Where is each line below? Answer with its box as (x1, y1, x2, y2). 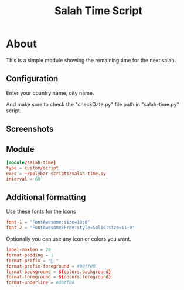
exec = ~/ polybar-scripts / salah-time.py (6, 171, 107, 176)
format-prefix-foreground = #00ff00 (6, 263, 96, 269)
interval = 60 (6, 176, 41, 182)
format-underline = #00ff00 (6, 279, 75, 286)
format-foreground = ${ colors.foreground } (6, 274, 111, 280)
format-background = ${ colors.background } (6, 269, 111, 275)
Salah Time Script (54, 4, 142, 18)
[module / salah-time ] (6, 159, 57, 165)
